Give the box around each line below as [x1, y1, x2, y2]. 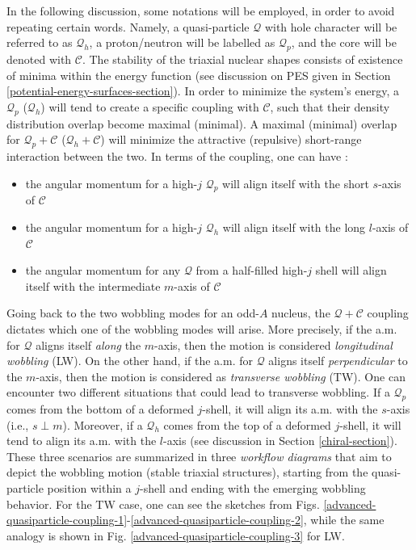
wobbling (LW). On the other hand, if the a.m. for [6, 352, 254, 369]
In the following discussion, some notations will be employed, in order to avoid [6, 2, 395, 19]
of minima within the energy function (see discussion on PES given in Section [6, 66, 391, 83]
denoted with [6, 50, 72, 67]
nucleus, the [271, 304, 330, 321]
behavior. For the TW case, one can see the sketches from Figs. [6, 495, 320, 512]
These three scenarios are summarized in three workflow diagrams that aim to [6, 447, 392, 464]
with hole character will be [264, 18, 397, 35]
